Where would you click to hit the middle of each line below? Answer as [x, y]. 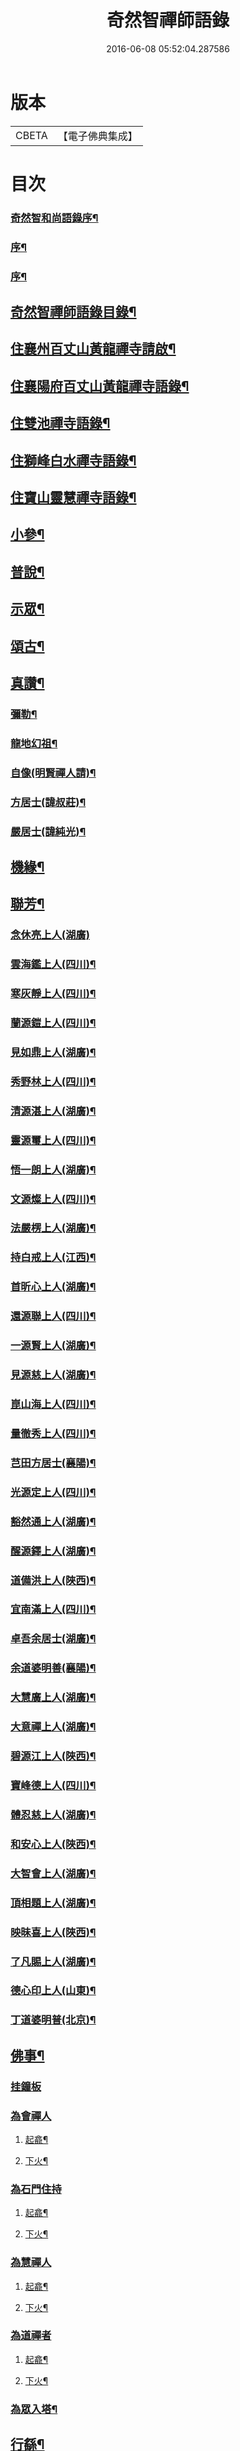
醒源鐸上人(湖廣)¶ [53, 1551]
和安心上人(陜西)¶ [53, 1844]
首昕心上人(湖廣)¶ [53, 1287]
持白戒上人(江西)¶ [53, 1258]
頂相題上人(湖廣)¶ [53, 1903]
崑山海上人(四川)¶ [53, 1404]
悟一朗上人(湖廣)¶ [53, 1169]
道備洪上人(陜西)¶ [53, 1580]
